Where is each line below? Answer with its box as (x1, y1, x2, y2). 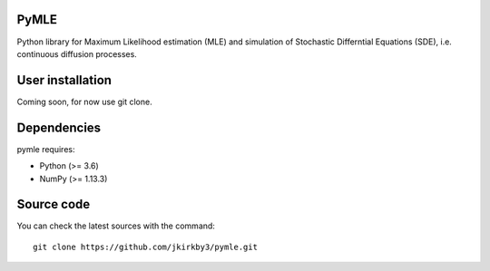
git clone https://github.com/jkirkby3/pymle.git (33, 241, 259, 252)
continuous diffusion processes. (16, 48, 138, 59)
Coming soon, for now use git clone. (16, 96, 153, 107)
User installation (16, 73, 113, 88)
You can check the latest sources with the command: (16, 220, 215, 231)
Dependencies (16, 120, 102, 135)
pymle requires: (16, 143, 75, 154)
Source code (16, 197, 91, 212)
